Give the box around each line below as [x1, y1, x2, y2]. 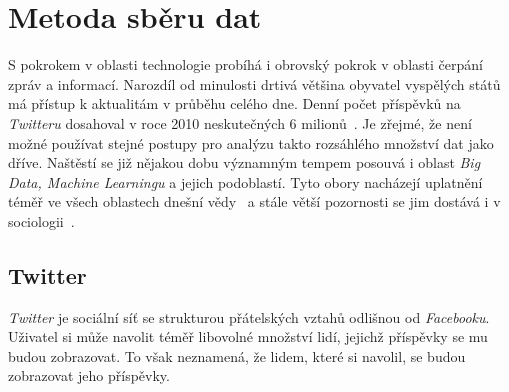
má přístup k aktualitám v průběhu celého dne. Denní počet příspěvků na [8, 93, 461, 114]
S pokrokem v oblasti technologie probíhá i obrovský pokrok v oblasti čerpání [8, 54, 483, 75]
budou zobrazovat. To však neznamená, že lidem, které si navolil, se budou [8, 345, 466, 366]
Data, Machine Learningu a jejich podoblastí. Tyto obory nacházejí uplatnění [8, 171, 483, 192]
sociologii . [8, 210, 75, 231]
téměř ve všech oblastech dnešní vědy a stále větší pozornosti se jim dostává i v [8, 191, 501, 212]
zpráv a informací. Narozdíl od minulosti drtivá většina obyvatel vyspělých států [8, 73, 501, 94]
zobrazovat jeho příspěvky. [8, 365, 170, 386]
